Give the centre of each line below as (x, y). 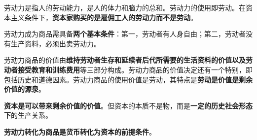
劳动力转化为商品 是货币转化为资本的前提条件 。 (80, 131)
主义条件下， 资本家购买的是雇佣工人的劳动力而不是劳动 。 (104, 17)
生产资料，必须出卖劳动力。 (55, 43)
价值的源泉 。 (25, 89)
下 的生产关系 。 (28, 115)
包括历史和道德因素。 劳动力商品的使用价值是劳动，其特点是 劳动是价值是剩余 (128, 79)
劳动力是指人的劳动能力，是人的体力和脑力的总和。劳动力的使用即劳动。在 (125, 7)
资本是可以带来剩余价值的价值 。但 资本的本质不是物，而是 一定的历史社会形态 (128, 105)
